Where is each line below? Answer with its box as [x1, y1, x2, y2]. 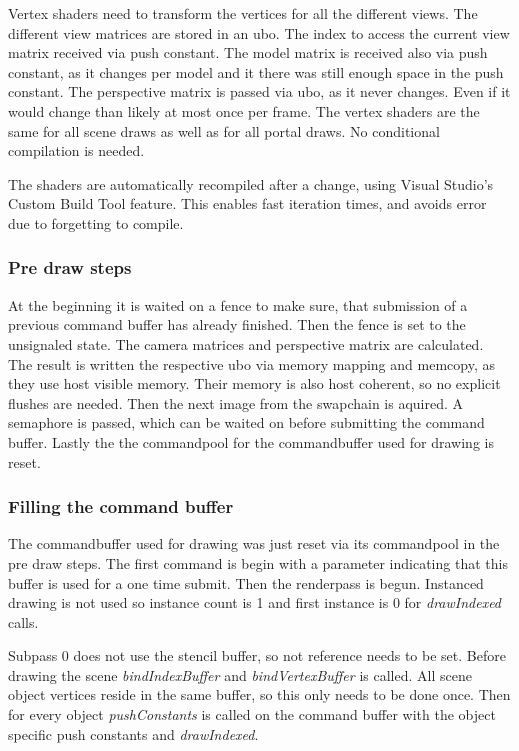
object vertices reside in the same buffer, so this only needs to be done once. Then [8, 684, 511, 705]
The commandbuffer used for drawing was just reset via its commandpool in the [8, 533, 500, 554]
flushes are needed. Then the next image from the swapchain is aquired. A [8, 392, 464, 413]
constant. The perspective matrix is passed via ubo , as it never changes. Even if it [8, 81, 511, 102]
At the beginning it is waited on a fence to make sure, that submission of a [8, 294, 468, 315]
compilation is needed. [8, 140, 145, 161]
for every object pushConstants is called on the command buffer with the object [8, 704, 496, 725]
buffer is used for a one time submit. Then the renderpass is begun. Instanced [8, 572, 484, 593]
